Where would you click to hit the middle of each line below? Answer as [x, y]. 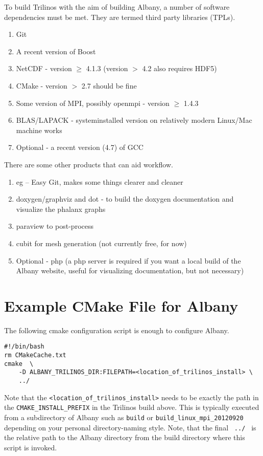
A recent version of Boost [56, 51]
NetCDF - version [44, 68]
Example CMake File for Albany [121, 305]
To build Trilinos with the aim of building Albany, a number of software [117, 7]
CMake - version [42, 85]
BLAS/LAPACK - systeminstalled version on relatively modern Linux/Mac [134, 120]
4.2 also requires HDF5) [180, 68]
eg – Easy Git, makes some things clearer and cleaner [100, 181]
